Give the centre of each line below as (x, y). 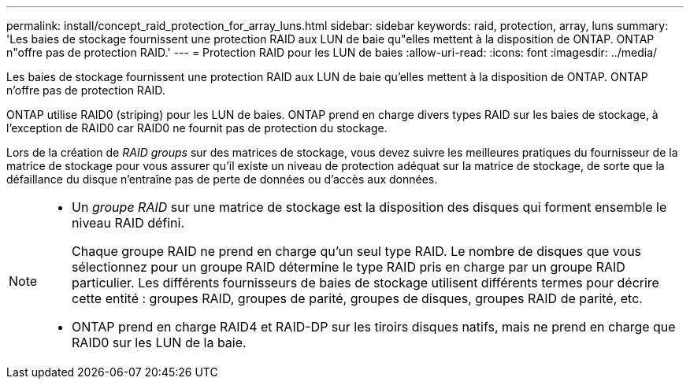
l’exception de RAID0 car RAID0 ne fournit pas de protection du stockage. (197, 128)
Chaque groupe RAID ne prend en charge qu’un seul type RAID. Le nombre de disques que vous (357, 251)
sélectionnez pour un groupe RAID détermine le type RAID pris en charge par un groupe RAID (349, 267)
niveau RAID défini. (128, 223)
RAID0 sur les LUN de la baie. (159, 342)
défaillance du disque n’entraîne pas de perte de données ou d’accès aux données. (222, 179)
